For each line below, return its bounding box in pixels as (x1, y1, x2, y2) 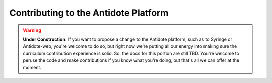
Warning (23, 27, 41, 33)
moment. (23, 64, 41, 70)
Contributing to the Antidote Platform (9, 7, 169, 18)
